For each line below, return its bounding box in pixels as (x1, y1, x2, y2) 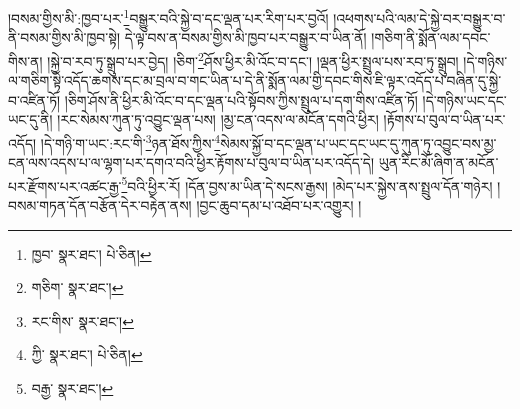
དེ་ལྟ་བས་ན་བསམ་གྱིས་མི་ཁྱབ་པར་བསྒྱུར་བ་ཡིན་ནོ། (124, 27, 367, 48)
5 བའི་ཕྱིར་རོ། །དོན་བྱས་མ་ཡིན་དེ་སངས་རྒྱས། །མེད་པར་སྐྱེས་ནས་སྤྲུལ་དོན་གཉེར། (121, 172, 493, 196)
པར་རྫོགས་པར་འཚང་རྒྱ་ (8, 175, 122, 196)
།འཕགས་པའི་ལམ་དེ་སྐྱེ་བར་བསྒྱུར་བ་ (333, 7, 506, 28)
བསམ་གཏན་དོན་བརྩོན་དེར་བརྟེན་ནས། (8, 194, 192, 215)
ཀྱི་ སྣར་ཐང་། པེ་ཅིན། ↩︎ (31, 344, 143, 365)
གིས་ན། (8, 50, 43, 71)
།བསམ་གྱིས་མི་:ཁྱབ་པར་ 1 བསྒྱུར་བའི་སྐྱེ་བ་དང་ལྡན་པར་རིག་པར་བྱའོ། (8, 5, 329, 28)
